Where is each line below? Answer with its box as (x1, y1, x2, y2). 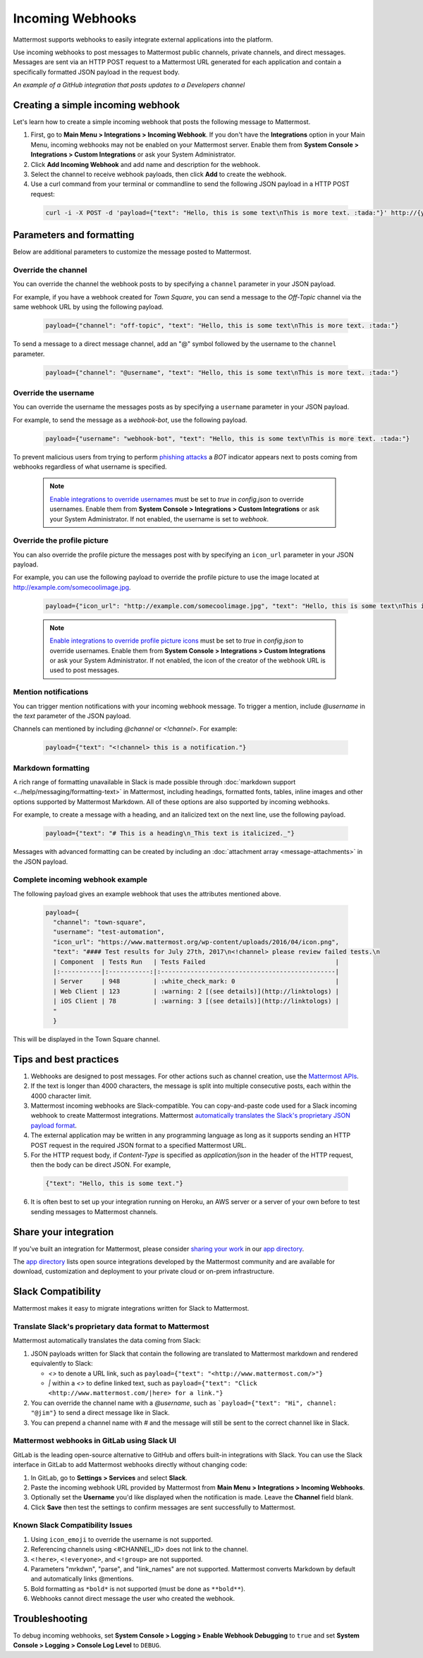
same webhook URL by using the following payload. (13, 303, 164, 311)
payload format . (30, 1121, 78, 1130)
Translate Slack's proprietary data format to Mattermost (13, 1322, 209, 1332)
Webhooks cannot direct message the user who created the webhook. (30, 1595, 235, 1603)
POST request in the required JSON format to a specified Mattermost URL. (30, 1141, 247, 1149)
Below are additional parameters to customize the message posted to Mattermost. (13, 247, 252, 256)
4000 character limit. (30, 1091, 92, 1100)
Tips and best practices (13, 1053, 119, 1065)
